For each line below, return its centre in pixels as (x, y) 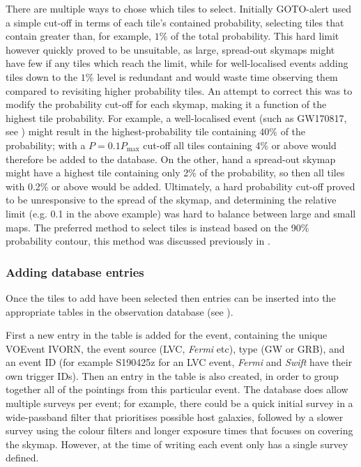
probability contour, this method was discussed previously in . (138, 241)
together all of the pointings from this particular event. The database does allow (177, 389)
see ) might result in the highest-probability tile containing (131, 131)
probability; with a (46, 145)
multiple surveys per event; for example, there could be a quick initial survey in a (179, 403)
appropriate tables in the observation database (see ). (120, 311)
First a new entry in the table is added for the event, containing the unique (167, 335)
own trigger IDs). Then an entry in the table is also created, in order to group (172, 375)
